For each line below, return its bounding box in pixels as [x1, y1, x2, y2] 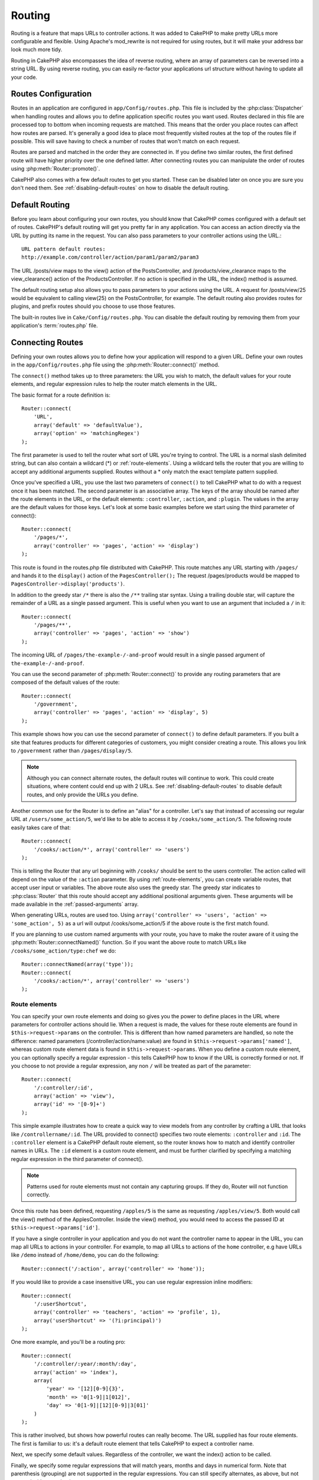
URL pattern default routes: [21, 246, 106, 252]
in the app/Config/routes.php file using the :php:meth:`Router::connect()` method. [11, 361, 220, 368]
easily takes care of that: [11, 823, 71, 831]
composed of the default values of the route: [11, 678, 120, 686]
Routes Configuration [11, 89, 92, 99]
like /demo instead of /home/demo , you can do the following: [11, 1251, 159, 1259]
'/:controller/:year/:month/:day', [33, 1360, 137, 1368]
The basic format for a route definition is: [11, 391, 110, 398]
